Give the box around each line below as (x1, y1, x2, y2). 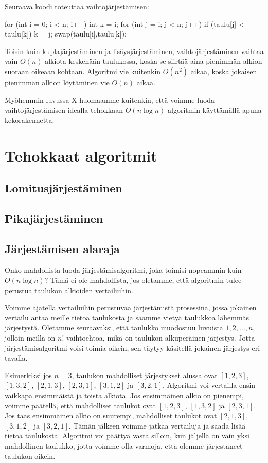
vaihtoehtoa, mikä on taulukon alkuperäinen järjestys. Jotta (66, 332, 255, 343)
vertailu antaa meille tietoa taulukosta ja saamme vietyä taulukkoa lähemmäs (5, 312, 249, 323)
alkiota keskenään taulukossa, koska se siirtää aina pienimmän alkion (45, 56, 262, 66)
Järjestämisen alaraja (5, 240, 120, 256)
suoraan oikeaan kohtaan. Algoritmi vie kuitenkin (5, 65, 161, 76)
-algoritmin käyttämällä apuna (165, 104, 262, 115)
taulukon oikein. (5, 450, 56, 461)
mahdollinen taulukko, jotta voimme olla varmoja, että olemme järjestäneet (5, 440, 243, 451)
